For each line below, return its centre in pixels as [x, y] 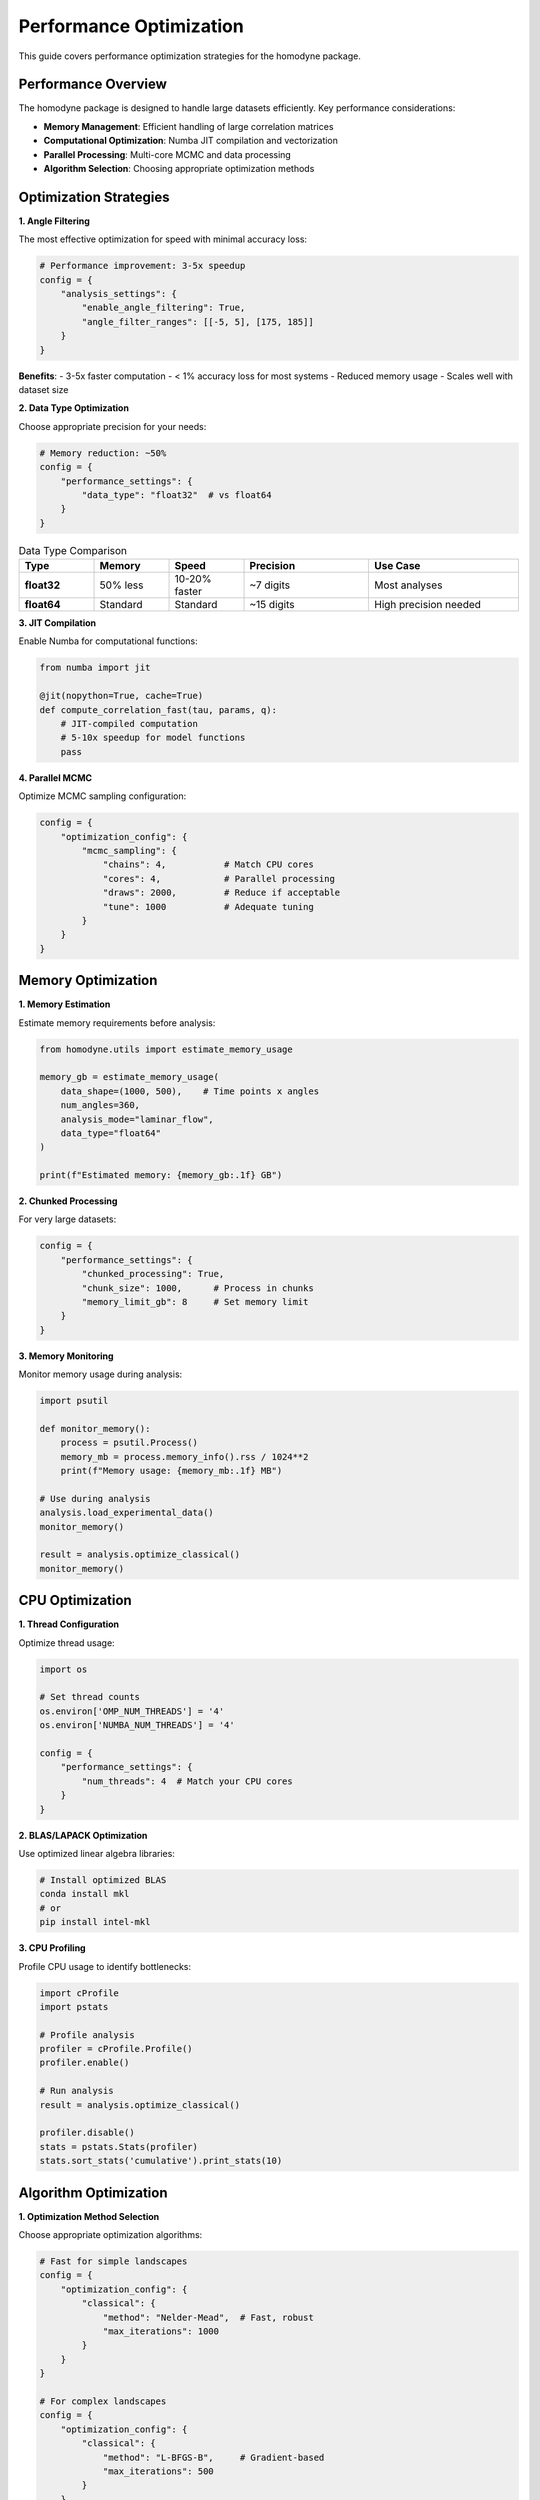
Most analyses [408, 585]
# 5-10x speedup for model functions [153, 738]
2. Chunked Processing [68, 1201]
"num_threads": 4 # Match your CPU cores [187, 1781]
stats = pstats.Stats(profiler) [119, 2146]
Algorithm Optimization [93, 2192]
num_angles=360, [100, 1105]
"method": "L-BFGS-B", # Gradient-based [213, 2457]
